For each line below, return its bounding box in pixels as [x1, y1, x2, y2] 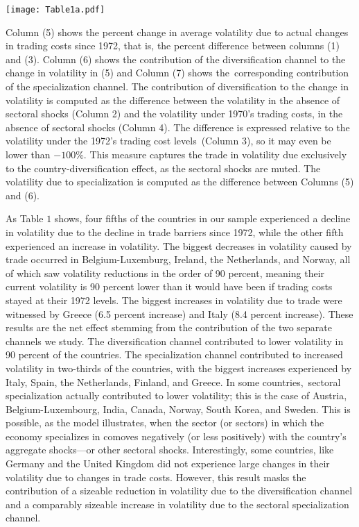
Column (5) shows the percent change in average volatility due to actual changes [6, 24, 349, 39]
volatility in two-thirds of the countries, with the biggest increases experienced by [6, 360, 352, 375]
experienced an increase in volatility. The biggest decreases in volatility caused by [6, 238, 352, 253]
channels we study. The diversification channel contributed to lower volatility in [6, 333, 344, 348]
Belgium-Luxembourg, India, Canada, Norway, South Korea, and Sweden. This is [6, 401, 351, 416]
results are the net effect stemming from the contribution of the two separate [6, 320, 333, 335]
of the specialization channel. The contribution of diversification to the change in [6, 79, 349, 94]
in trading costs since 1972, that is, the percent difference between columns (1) [6, 38, 340, 53]
